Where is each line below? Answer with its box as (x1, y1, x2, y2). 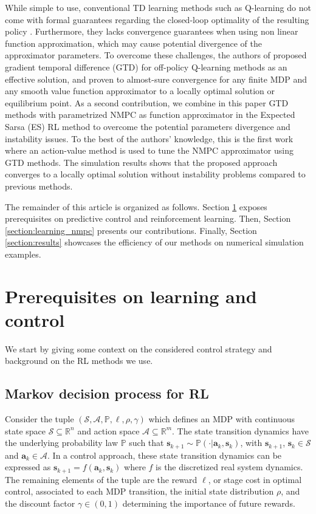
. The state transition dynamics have (172, 424, 309, 437)
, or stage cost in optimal (208, 473, 302, 485)
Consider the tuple (5, 413, 74, 425)
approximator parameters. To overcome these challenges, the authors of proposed (5, 49, 307, 61)
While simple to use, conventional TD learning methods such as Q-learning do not (5, 1, 311, 13)
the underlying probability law (5, 436, 118, 449)
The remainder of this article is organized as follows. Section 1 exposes (5, 200, 267, 213)
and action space (77, 424, 140, 437)
